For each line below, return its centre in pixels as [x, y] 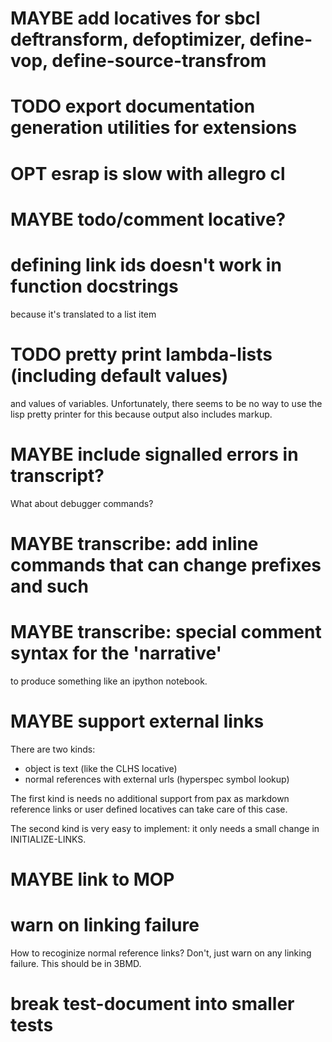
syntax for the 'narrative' [116, 653]
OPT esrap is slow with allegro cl [148, 173]
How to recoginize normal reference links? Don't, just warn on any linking [161, 953]
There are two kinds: [53, 749]
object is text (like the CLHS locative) [101, 768]
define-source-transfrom [159, 61]
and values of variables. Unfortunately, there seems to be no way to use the [166, 403]
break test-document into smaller [152, 1003]
